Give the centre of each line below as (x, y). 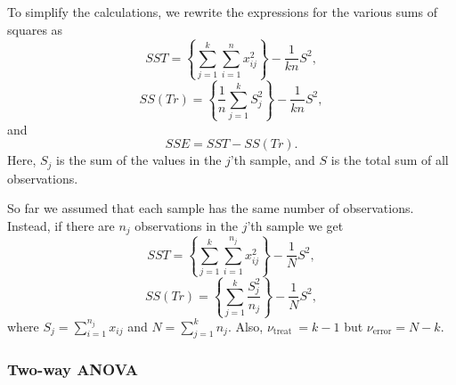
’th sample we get (295, 225)
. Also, (245, 326)
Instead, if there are (61, 225)
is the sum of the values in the (139, 160)
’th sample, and (273, 160)
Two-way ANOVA (73, 369)
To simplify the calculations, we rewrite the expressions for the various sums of (222, 12)
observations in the (186, 225)
